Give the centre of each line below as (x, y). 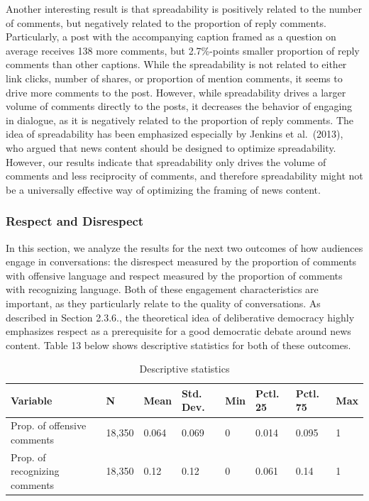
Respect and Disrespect (75, 221)
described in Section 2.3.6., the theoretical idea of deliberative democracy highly (180, 317)
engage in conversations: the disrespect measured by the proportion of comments (181, 261)
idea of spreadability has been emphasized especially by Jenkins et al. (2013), (175, 134)
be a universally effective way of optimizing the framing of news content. (163, 189)
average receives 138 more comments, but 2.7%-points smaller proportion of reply (183, 50)
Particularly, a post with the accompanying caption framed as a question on (171, 37)
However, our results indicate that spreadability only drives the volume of (166, 161)
